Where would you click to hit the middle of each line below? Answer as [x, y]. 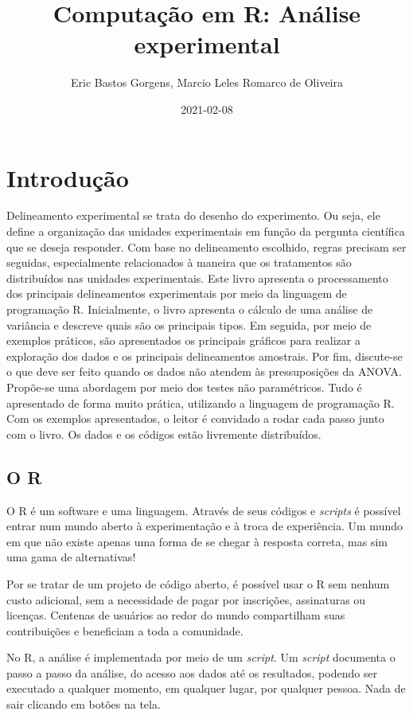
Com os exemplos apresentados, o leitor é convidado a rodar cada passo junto [195, 418]
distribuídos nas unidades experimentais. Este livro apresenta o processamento [197, 277]
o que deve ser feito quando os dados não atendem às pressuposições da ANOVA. [204, 371]
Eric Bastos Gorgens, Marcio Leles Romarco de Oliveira [206, 82]
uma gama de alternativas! [71, 557]
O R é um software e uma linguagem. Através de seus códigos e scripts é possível [204, 510]
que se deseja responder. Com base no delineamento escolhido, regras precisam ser [206, 246]
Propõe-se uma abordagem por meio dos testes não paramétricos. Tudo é [184, 387]
